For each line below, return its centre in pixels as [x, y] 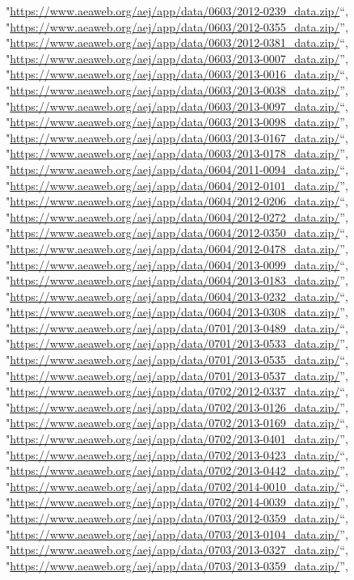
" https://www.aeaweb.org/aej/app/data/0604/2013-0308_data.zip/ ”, [177, 312]
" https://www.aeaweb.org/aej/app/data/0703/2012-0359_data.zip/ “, [177, 518]
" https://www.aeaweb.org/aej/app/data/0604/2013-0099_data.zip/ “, [177, 264]
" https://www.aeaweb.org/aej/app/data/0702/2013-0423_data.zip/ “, [177, 454]
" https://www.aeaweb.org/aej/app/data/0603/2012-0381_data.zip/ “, [177, 42]
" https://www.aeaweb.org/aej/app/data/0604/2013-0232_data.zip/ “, [177, 296]
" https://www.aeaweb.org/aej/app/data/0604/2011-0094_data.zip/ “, [177, 169]
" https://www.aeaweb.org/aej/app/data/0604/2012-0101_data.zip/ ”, [177, 185]
